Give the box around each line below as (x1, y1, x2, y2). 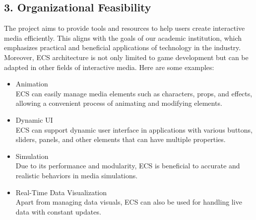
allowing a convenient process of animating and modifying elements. (15, 98, 222, 108)
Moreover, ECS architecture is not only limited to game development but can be (4, 52, 249, 62)
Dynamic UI (15, 114, 53, 125)
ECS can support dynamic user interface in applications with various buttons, (15, 124, 253, 135)
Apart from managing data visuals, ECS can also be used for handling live (15, 197, 242, 207)
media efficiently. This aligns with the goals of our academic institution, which (4, 32, 242, 43)
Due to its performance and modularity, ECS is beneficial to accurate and (15, 160, 240, 171)
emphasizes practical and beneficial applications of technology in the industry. (4, 42, 241, 53)
